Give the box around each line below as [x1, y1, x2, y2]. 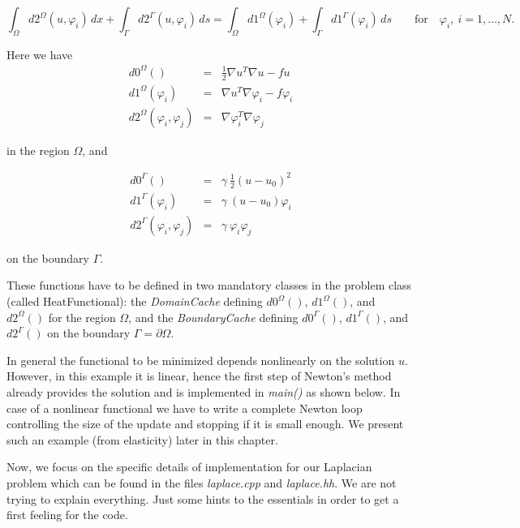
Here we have [6, 45, 73, 62]
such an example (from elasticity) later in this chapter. [6, 431, 278, 448]
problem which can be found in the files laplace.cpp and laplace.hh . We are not [6, 474, 397, 491]
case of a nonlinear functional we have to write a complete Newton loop [6, 399, 363, 416]
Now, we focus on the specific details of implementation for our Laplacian [6, 458, 372, 475]
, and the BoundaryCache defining [128, 308, 299, 325]
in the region [6, 141, 70, 158]
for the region [48, 308, 116, 325]
